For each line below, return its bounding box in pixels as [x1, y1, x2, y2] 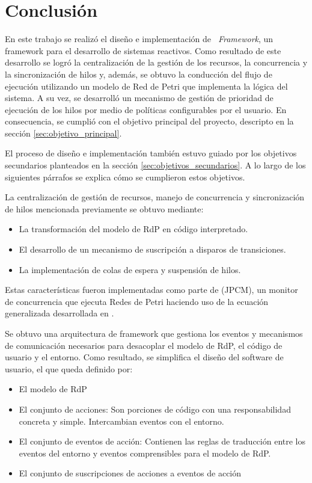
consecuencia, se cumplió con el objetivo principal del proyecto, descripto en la [5, 115, 294, 128]
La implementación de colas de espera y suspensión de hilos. [19, 263, 241, 275]
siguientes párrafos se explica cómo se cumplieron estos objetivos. [5, 170, 245, 183]
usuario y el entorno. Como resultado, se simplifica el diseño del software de [5, 351, 284, 363]
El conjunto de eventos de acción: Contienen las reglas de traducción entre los [19, 435, 305, 448]
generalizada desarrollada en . [5, 307, 114, 319]
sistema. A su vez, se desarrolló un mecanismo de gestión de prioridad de [5, 91, 274, 104]
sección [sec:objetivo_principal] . [5, 126, 122, 139]
